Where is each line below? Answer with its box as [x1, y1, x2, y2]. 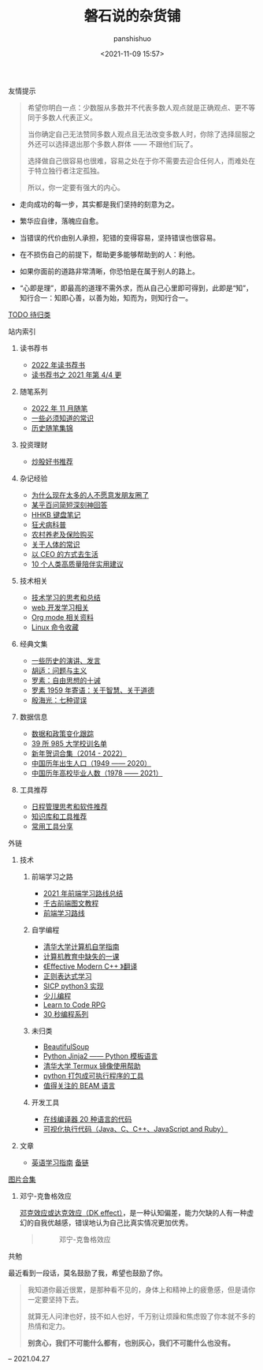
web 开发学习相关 [31, 603, 89, 612]
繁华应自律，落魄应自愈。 [19, 216, 103, 226]
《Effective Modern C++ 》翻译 [43, 961, 138, 971]
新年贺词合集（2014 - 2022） [31, 748, 128, 758]
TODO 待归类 [8, 309, 51, 319]
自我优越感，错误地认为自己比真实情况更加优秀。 [33, 1218, 193, 1227]
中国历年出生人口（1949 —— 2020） [31, 758, 152, 767]
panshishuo [113, 33, 152, 43]
